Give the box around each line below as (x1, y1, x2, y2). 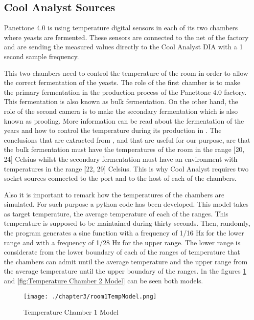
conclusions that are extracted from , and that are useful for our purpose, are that (4, 134, 251, 145)
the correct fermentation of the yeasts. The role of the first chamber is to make (4, 77, 241, 87)
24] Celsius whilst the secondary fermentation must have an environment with (4, 153, 238, 164)
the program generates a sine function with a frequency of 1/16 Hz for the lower (4, 228, 244, 238)
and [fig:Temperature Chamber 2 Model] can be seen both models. (4, 276, 203, 286)
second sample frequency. (4, 51, 79, 61)
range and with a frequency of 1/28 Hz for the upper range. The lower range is (4, 237, 240, 247)
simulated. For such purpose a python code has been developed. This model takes (4, 199, 249, 209)
